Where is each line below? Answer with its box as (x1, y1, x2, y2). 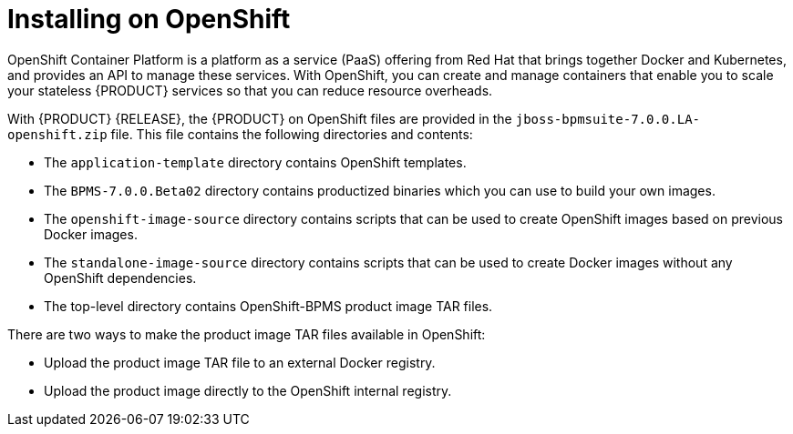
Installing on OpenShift (7, 4, 291, 35)
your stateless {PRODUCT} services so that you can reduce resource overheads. (7, 82, 493, 98)
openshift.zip (7, 126, 108, 142)
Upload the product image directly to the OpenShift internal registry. (44, 382, 452, 399)
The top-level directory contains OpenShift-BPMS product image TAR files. (44, 298, 493, 314)
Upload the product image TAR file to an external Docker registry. (44, 354, 436, 370)
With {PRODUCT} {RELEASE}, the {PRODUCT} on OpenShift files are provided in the (7, 110, 512, 126)
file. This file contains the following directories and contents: (110, 126, 473, 142)
